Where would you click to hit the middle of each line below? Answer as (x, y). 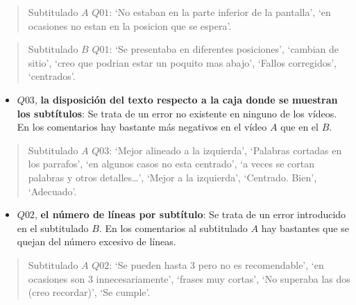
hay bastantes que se (305, 228)
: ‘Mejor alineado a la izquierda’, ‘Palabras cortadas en (226, 150)
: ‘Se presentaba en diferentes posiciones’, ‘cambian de (224, 49)
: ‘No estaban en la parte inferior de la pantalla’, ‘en (220, 12)
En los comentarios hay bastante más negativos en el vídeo (142, 127)
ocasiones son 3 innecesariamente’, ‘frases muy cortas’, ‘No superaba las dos (189, 278)
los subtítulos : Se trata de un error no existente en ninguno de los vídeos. (177, 113)
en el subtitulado (53, 228)
